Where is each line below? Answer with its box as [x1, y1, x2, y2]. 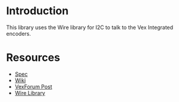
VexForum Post [14, 83, 52, 90]
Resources [6, 51, 61, 65]
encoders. [6, 30, 32, 37]
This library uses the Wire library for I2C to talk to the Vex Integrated [6, 24, 174, 31]
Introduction [6, 4, 69, 18]
